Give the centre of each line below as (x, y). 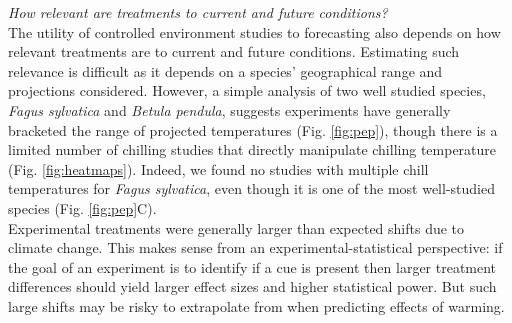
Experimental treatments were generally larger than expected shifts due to (236, 227)
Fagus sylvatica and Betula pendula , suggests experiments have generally (229, 109)
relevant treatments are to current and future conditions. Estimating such (234, 51)
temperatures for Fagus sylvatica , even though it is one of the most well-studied (251, 188)
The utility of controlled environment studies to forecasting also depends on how (254, 31)
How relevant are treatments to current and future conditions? (198, 12)
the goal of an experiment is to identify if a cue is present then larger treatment (252, 266)
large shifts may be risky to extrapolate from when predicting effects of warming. (256, 305)
